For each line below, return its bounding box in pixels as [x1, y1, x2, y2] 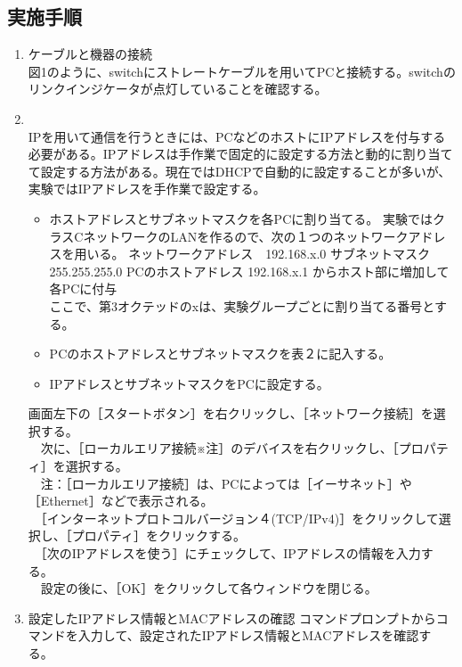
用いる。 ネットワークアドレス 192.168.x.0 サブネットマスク [74, 244, 430, 263]
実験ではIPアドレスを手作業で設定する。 [28, 179, 266, 198]
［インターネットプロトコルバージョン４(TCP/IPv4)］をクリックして [40, 508, 439, 527]
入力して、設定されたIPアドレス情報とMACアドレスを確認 [77, 626, 419, 645]
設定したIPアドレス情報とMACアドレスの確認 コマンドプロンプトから [28, 608, 436, 627]
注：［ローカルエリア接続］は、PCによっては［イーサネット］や [40, 473, 412, 492]
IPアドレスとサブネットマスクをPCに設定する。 [49, 374, 329, 392]
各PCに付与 [49, 279, 118, 298]
